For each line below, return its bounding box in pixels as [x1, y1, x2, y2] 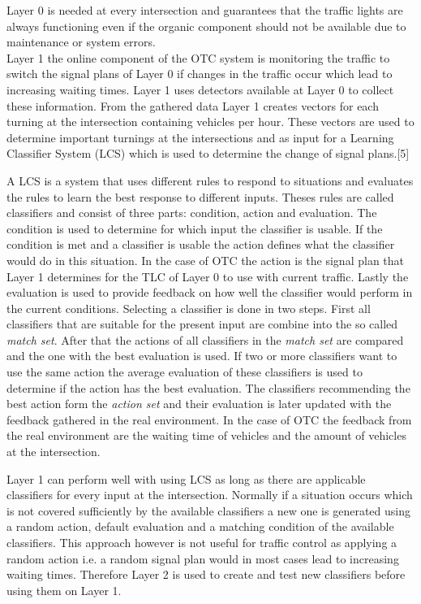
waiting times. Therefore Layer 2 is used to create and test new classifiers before [6, 566, 406, 583]
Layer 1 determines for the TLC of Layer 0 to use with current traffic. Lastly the [6, 267, 409, 285]
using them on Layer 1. [6, 581, 122, 598]
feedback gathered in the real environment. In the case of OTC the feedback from [6, 411, 412, 428]
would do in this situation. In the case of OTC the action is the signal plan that [6, 251, 404, 268]
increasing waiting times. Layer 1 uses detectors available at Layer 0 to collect [6, 80, 394, 98]
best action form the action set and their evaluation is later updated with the [6, 395, 392, 412]
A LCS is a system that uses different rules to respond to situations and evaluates [6, 172, 414, 189]
